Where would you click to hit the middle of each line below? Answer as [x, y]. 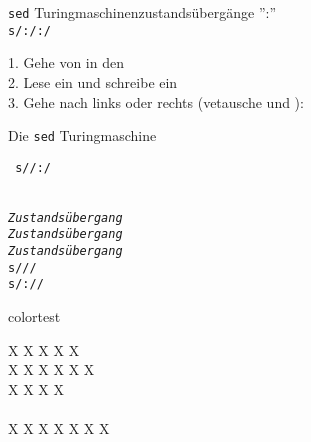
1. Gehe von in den [66, 62]
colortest [34, 316]
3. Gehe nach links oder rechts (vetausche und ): [156, 101]
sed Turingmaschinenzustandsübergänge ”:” [142, 12]
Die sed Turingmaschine [82, 135]
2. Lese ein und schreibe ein [93, 81]
